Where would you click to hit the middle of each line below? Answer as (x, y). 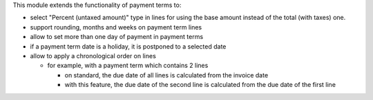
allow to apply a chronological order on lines (93, 55)
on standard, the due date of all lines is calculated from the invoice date (166, 75)
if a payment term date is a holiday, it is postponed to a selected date (128, 46)
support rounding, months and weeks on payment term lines (116, 27)
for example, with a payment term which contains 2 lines (128, 66)
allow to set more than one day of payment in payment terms (117, 37)
